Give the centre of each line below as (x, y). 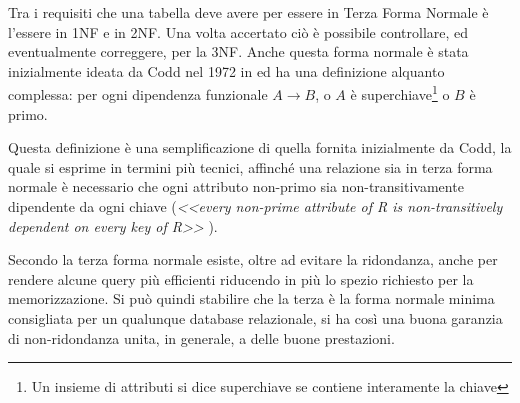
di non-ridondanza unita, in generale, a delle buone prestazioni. (201, 337)
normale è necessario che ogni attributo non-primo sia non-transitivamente (236, 186)
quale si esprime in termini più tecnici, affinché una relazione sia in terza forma (250, 166)
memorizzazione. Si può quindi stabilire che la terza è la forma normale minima (251, 298)
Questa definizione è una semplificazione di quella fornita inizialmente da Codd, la (260, 147)
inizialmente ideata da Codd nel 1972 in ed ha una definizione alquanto (226, 70)
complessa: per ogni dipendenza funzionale (138, 94)
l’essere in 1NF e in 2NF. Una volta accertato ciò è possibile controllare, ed (238, 31)
